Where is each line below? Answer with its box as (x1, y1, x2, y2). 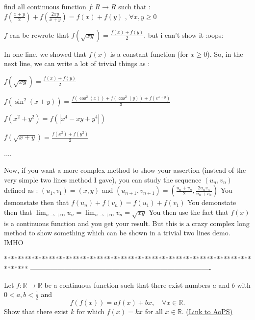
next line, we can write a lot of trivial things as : (4, 58, 150, 69)
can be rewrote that (9, 29, 69, 40)
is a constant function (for (110, 48, 189, 59)
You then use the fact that (149, 206, 229, 217)
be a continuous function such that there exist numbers (44, 279, 210, 290)
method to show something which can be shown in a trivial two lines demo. (4, 228, 230, 238)
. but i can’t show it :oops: (144, 29, 224, 40)
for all (145, 306, 163, 316)
